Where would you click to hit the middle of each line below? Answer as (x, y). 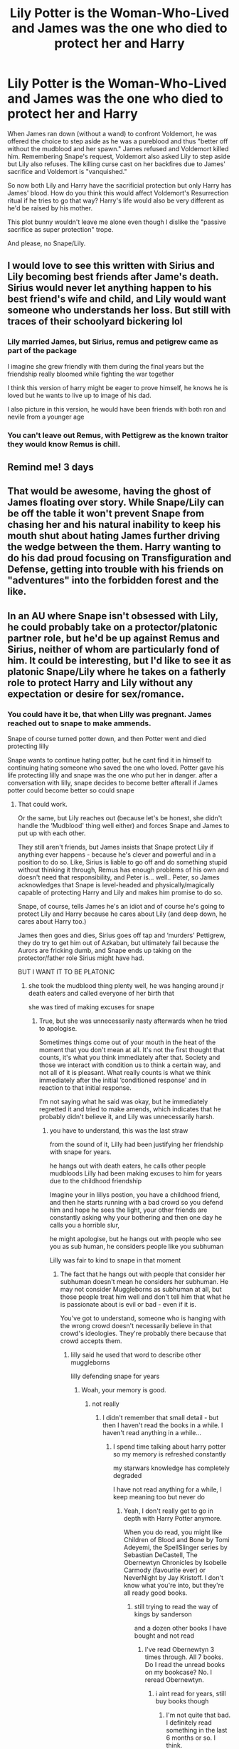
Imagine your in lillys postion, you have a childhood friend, (135, 1195)
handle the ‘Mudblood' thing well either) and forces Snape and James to (123, 826)
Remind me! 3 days (51, 467)
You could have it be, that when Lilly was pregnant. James (110, 714)
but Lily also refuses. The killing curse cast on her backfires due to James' (117, 164)
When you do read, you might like (173, 1532)
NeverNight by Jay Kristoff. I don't (174, 1578)
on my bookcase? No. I (178, 1672)
